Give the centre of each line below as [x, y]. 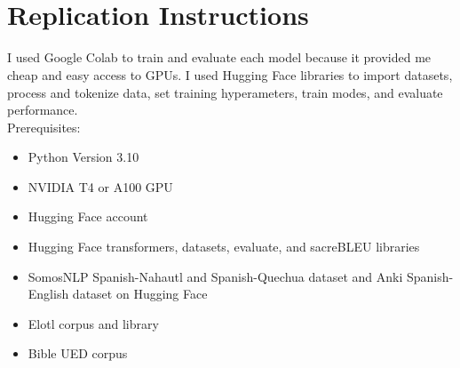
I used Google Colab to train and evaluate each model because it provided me [219, 57]
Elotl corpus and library [93, 323]
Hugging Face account [88, 216]
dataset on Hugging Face [140, 294]
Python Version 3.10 [83, 157]
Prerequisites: [44, 127]
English [48, 294]
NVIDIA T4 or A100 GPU [100, 186]
